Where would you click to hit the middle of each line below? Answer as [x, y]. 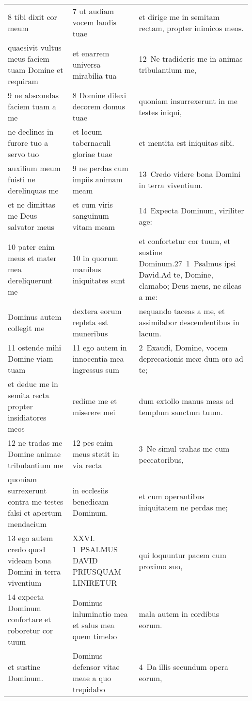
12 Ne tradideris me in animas [191, 59]
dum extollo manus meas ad [186, 401]
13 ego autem [31, 538]
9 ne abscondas [33, 95]
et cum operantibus [172, 496]
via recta [87, 465]
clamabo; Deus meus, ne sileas [190, 286]
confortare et [30, 619]
